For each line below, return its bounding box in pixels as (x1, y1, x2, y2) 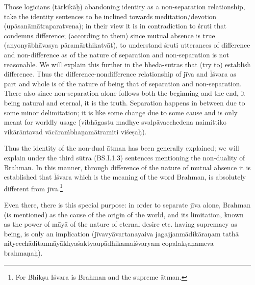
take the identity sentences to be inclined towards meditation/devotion (4, 11, 217, 21)
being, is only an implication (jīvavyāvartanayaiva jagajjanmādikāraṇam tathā (4, 228, 239, 238)
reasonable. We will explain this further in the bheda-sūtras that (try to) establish (4, 59, 251, 69)
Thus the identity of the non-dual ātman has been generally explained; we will (4, 143, 239, 153)
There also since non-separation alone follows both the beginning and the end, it (4, 88, 246, 98)
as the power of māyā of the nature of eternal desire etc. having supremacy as (4, 219, 237, 229)
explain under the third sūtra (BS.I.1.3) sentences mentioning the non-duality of (4, 152, 245, 162)
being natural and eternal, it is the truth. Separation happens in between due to (4, 97, 245, 107)
